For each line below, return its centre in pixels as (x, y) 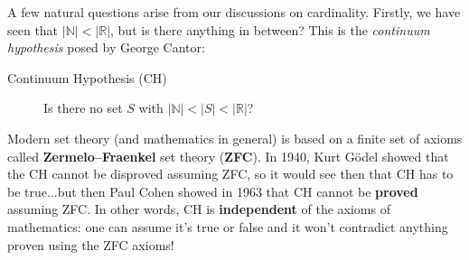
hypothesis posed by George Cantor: (106, 47)
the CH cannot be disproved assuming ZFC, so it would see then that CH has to (230, 174)
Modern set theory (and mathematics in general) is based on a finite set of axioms (235, 138)
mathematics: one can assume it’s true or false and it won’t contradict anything (228, 226)
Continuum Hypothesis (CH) (87, 77)
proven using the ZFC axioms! (91, 244)
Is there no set (83, 108)
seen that (33, 29)
